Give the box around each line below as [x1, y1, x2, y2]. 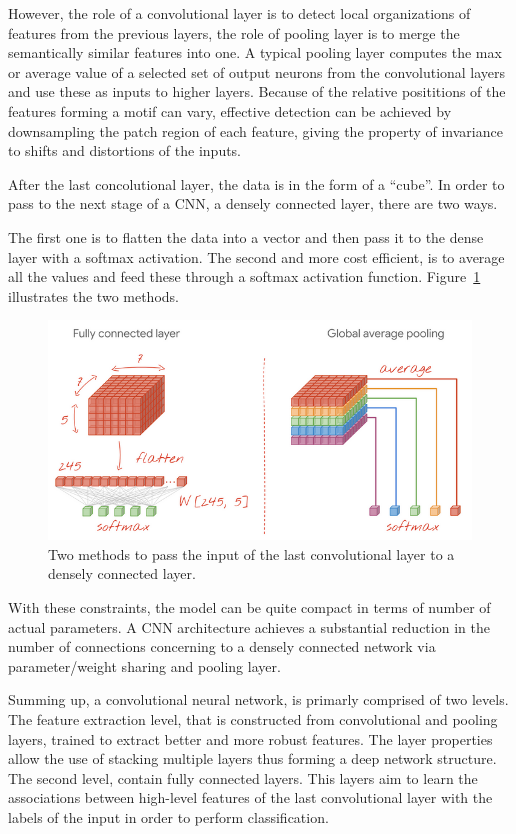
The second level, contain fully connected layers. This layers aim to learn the [8, 767, 478, 788]
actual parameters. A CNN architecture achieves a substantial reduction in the [8, 616, 490, 637]
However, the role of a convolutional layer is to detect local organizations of [8, 3, 471, 23]
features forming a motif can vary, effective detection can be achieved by [8, 100, 452, 121]
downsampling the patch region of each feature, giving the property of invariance [8, 120, 503, 141]
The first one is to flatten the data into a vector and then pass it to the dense [8, 226, 484, 247]
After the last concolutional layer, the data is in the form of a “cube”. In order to [8, 173, 505, 194]
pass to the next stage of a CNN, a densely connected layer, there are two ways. [8, 193, 498, 214]
